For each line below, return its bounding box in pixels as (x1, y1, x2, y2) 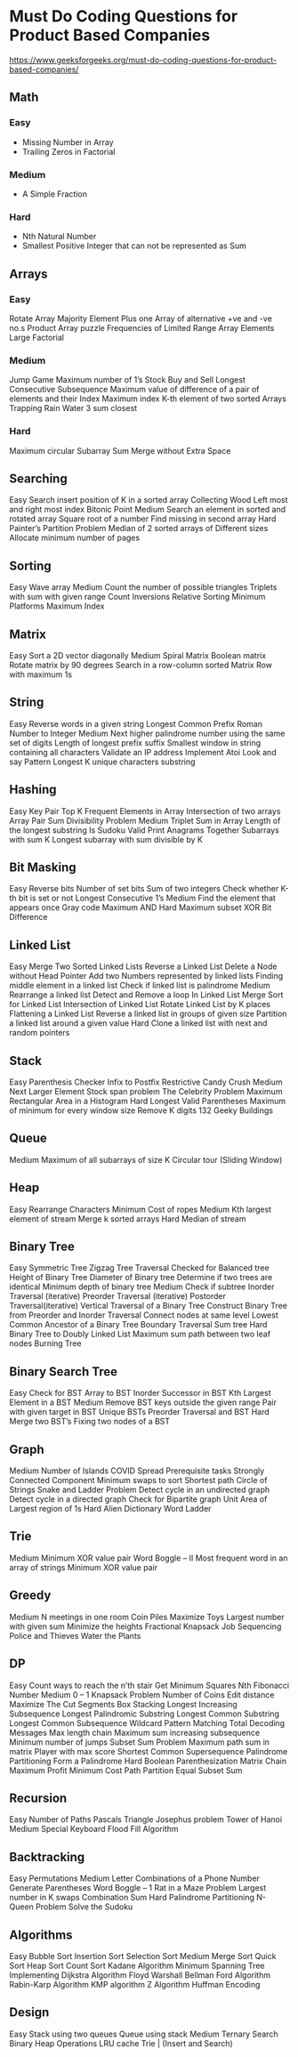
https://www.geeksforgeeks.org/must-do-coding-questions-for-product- (9, 54, 278, 65)
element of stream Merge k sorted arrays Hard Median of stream (9, 1213, 246, 1224)
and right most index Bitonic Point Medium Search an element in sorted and (9, 504, 286, 515)
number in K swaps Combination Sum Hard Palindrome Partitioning (9, 1892, 255, 1903)
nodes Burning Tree (9, 1338, 82, 1349)
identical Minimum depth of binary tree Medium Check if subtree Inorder (9, 1281, 275, 1292)
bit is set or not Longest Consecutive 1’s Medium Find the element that (18, 892, 276, 904)
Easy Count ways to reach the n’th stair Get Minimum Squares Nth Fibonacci (9, 1680, 290, 1690)
